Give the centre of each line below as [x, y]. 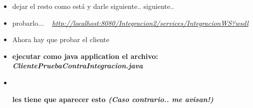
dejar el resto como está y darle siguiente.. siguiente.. [93, 6]
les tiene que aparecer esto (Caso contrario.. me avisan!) [113, 99]
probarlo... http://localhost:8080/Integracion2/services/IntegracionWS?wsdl [130, 23]
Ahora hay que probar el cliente [61, 39]
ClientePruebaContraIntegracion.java [78, 66]
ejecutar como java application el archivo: [85, 56]
